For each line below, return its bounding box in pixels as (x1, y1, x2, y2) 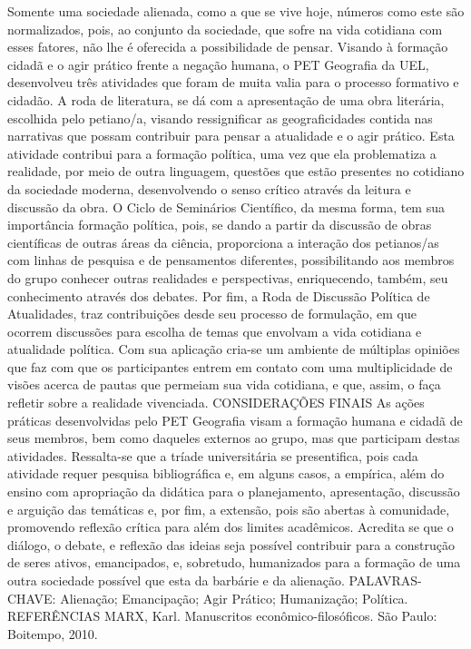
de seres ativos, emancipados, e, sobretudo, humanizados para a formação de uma (7, 553, 461, 572)
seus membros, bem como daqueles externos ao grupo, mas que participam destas (7, 428, 460, 447)
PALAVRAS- (348, 571, 422, 589)
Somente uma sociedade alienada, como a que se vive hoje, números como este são (7, 2, 465, 20)
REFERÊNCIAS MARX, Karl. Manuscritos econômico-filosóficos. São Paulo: (7, 606, 437, 625)
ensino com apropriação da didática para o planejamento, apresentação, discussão (7, 482, 460, 501)
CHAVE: (7, 588, 56, 607)
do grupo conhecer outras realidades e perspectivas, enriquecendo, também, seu (7, 268, 448, 287)
